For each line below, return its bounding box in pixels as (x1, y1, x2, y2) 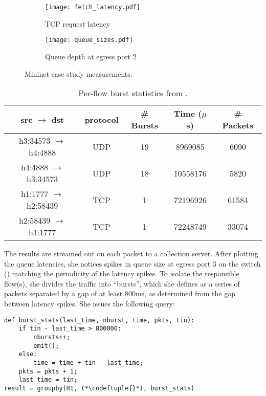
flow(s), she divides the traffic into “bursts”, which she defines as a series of (4, 278, 240, 289)
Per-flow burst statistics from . (78, 87, 188, 99)
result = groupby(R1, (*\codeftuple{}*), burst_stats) (4, 384, 195, 392)
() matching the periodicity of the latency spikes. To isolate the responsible (4, 268, 239, 279)
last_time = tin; (18, 376, 78, 384)
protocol (84, 113, 119, 125)
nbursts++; (33, 333, 70, 341)
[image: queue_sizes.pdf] (45, 36, 133, 44)
